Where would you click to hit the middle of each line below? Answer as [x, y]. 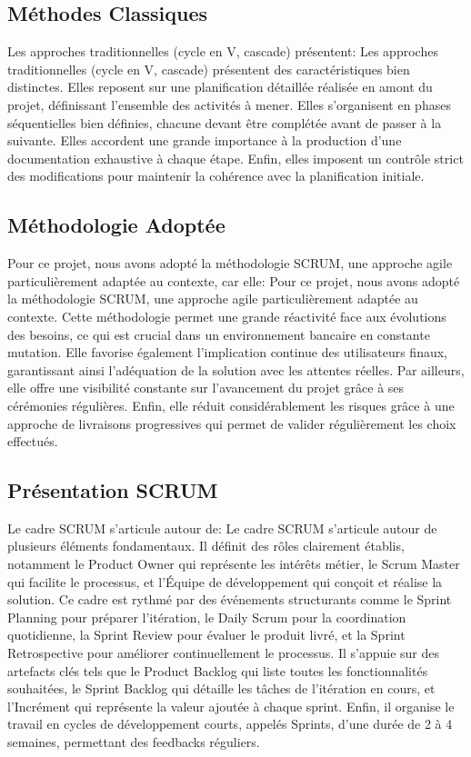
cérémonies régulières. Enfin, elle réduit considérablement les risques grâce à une [231, 405]
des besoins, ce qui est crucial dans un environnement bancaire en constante [219, 334]
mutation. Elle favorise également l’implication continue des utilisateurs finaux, [227, 352]
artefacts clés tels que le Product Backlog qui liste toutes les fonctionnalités [218, 670]
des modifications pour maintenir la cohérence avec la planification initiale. [216, 176]
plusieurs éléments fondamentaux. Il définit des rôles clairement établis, [206, 546]
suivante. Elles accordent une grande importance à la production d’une [205, 140]
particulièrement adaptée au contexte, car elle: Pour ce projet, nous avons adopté [234, 280]
